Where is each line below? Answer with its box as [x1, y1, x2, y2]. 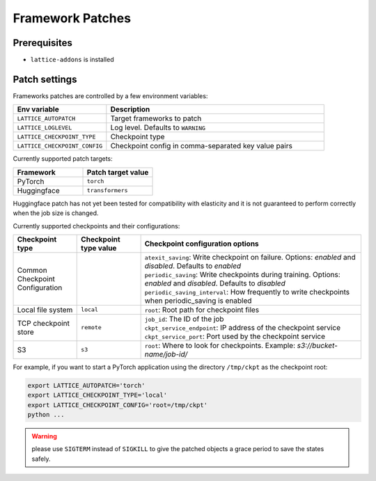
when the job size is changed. [13, 209, 99, 217]
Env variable [17, 104, 59, 114]
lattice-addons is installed [30, 56, 114, 64]
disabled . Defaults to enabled [144, 261, 242, 271]
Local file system [17, 305, 73, 315]
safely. [31, 455, 51, 463]
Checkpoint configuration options [144, 239, 259, 249]
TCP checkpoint [17, 318, 70, 328]
